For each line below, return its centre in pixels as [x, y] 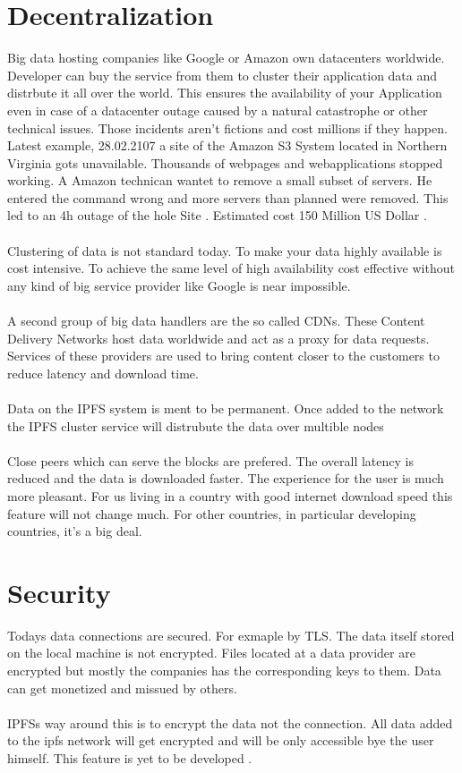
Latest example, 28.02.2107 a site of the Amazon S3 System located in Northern [227, 145]
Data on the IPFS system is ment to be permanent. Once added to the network [226, 408]
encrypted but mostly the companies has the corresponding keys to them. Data [224, 671]
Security [59, 592]
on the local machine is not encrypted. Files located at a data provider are [211, 653]
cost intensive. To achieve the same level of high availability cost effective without [231, 268]
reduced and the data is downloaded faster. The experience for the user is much [226, 478]
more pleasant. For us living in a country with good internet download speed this [230, 495]
